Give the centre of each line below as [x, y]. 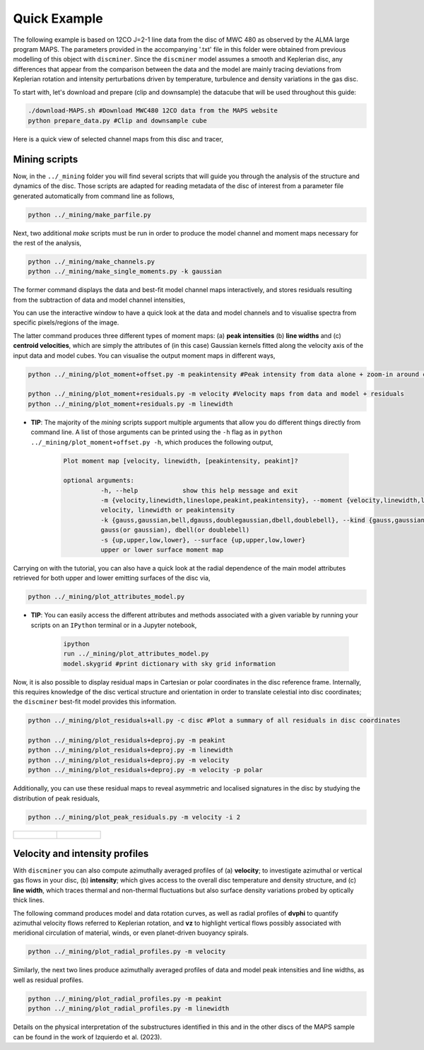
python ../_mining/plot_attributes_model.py [106, 597]
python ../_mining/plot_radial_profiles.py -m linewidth [129, 1009]
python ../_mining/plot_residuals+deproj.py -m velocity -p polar [145, 770]
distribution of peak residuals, [57, 798]
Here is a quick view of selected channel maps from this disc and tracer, [118, 139]
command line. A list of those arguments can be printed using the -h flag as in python [157, 432]
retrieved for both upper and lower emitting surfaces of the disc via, [112, 578]
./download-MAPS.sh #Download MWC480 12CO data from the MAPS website [153, 111]
